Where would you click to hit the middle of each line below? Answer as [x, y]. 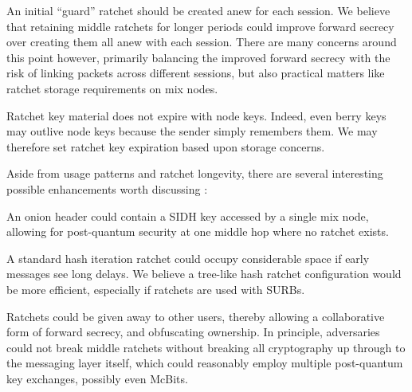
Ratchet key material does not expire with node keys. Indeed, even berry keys [196, 115]
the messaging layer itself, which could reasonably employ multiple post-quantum [205, 363]
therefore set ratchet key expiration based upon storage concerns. [166, 146]
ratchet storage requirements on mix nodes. [112, 88]
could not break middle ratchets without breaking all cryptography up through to [206, 347]
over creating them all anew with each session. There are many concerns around [202, 42]
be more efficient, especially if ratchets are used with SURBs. [156, 289]
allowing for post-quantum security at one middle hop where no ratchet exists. [198, 231]
